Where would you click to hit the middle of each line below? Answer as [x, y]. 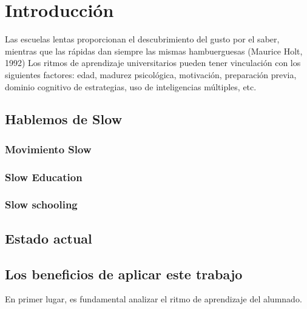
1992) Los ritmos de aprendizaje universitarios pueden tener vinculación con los [153, 63]
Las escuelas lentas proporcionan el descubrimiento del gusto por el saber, [142, 39]
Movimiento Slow [48, 149]
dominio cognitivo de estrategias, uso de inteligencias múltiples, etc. [131, 86]
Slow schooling [41, 204]
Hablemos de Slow [64, 119]
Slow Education [44, 177]
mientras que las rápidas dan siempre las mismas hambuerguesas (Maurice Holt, [154, 51]
